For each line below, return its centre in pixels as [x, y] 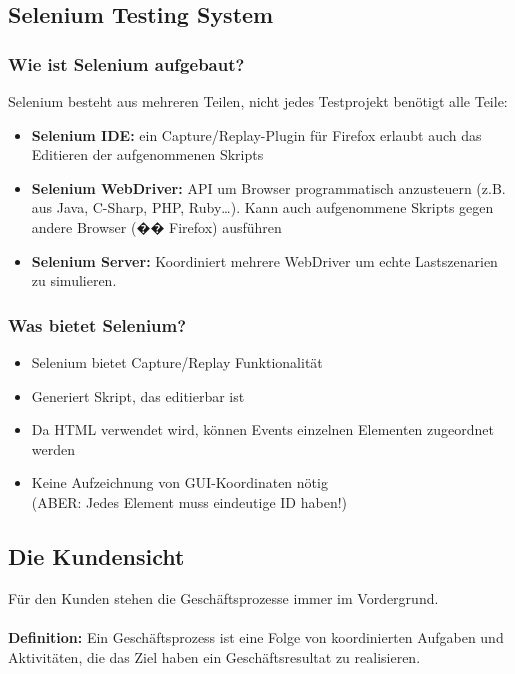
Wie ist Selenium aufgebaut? [126, 63]
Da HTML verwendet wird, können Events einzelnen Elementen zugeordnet [262, 429]
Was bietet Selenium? [97, 324]
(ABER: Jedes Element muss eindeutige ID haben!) [189, 501]
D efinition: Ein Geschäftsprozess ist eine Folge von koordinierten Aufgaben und [256, 636]
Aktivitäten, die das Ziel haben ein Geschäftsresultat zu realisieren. [214, 656]
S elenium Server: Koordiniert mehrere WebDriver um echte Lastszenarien [264, 260]
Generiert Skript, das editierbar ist [138, 395]
